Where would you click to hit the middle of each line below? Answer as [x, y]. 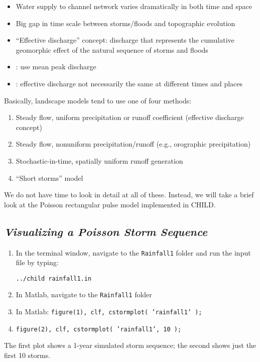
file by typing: [37, 262]
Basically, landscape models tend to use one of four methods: [98, 100]
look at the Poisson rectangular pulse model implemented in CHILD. [110, 204]
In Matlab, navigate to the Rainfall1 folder [84, 294]
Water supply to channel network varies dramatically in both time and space [134, 6]
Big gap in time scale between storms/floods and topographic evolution [125, 23]
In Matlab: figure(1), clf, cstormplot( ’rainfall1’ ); [109, 312]
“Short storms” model [49, 177]
